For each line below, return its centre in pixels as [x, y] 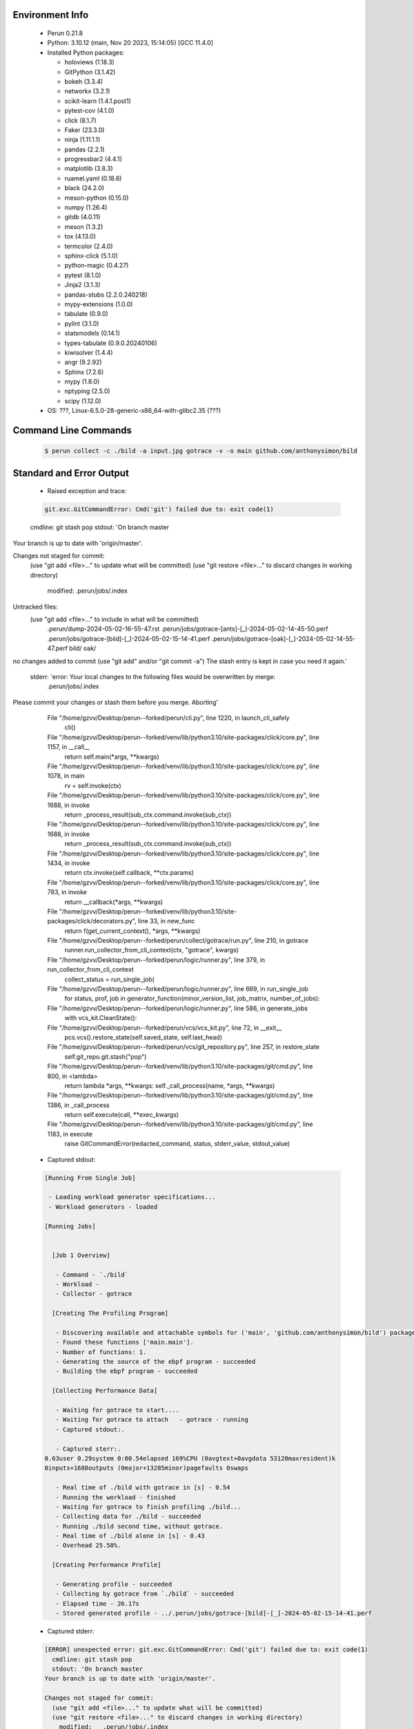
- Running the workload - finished [116, 1497]
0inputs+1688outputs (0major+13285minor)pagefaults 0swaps [146, 1468]
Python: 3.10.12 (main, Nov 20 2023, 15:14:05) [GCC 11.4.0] [130, 43]
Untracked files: [35, 607]
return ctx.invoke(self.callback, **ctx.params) [129, 873]
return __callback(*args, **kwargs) [114, 902]
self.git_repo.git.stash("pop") [106, 1056]
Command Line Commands [72, 431]
